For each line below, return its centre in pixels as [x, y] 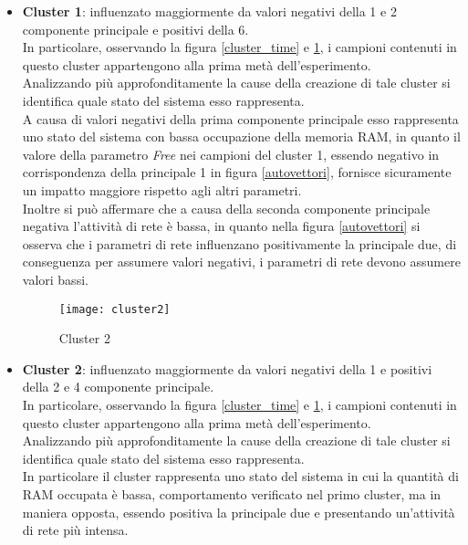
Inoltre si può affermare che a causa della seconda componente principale [226, 208]
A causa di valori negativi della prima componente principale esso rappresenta [240, 118]
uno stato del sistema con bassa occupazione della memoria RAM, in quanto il [241, 136]
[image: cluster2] [114, 309]
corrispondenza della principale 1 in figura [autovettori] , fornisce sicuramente [237, 172]
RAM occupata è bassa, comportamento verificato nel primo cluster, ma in [232, 493]
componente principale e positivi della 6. [135, 29]
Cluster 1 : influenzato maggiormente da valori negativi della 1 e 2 [209, 11]
